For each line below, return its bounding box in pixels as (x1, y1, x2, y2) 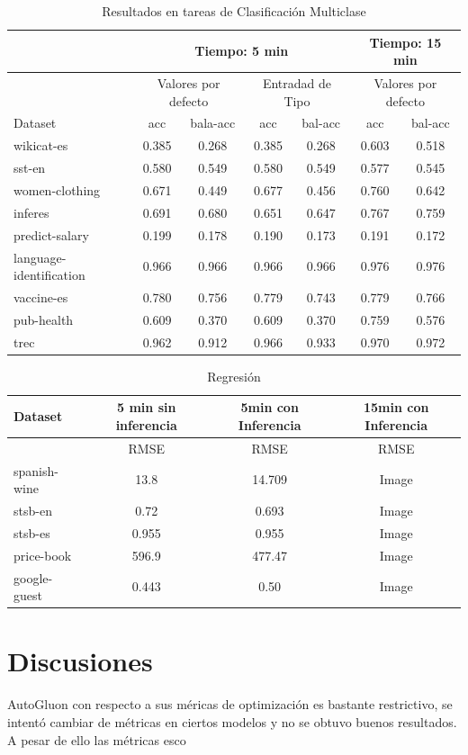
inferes (13, 202, 49, 221)
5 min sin (117, 398, 176, 417)
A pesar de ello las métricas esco (7, 730, 186, 749)
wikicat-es (13, 136, 68, 155)
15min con (363, 398, 429, 417)
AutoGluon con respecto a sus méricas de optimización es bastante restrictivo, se (7, 695, 453, 714)
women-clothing (13, 181, 101, 199)
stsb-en (13, 501, 52, 520)
